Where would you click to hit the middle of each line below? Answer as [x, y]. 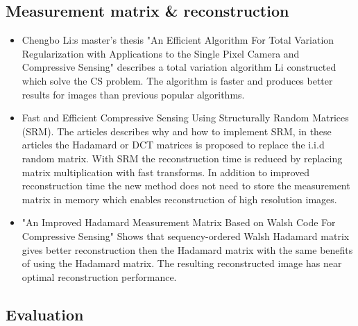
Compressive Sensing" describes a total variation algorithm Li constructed [179, 67]
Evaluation [45, 314]
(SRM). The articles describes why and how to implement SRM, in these [177, 131]
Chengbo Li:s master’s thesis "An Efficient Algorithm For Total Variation [178, 40]
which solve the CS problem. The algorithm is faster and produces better [177, 80]
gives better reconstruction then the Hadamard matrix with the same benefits [187, 249]
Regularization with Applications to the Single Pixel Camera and [161, 53]
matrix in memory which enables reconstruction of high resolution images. [179, 199]
